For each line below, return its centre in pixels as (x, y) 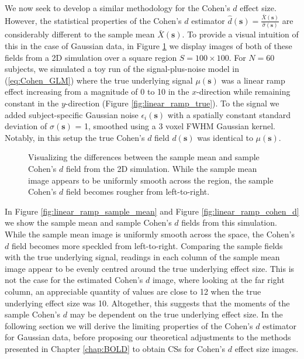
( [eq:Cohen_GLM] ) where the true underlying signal (99, 80)
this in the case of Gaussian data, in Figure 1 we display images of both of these (148, 46)
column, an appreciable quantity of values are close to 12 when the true (133, 291)
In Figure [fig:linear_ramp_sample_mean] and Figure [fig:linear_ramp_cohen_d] (152, 211)
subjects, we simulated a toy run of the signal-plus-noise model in (122, 69)
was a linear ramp (253, 80)
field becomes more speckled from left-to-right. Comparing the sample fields (147, 245)
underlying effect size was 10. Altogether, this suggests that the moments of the (147, 303)
